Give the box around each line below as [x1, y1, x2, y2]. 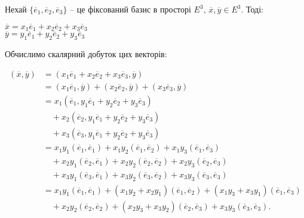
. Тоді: [241, 3, 264, 15]
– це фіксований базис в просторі [70, 3, 191, 15]
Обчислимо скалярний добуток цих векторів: [5, 48, 167, 60]
